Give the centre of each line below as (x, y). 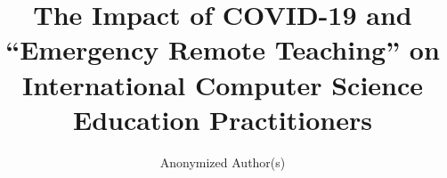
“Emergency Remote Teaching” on (223, 49)
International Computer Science (223, 84)
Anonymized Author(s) (223, 162)
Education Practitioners (223, 119)
